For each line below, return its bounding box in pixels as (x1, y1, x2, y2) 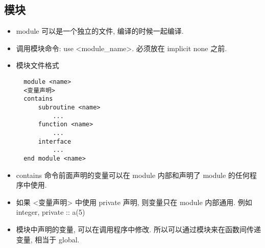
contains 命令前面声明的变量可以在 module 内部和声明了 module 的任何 (16, 169, 250, 180)
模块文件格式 (16, 60, 59, 71)
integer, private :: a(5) (16, 207, 85, 217)
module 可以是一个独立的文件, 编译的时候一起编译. (16, 26, 184, 36)
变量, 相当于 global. (16, 234, 80, 244)
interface (38, 138, 71, 145)
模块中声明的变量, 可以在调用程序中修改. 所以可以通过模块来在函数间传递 (16, 223, 261, 234)
